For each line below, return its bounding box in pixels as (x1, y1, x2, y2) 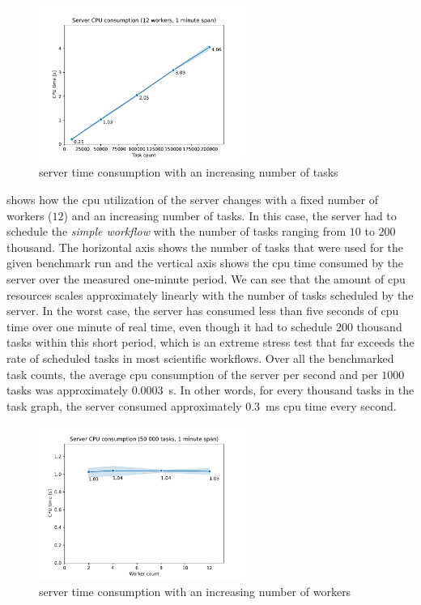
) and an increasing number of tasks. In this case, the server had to (63, 207, 397, 224)
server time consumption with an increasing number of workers (39, 582, 351, 599)
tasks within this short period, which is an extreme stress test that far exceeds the (6, 334, 415, 351)
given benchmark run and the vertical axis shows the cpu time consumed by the (6, 254, 404, 271)
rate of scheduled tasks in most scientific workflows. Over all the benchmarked (6, 349, 394, 366)
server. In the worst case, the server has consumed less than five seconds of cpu (6, 302, 399, 319)
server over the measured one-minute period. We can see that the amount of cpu (6, 270, 406, 287)
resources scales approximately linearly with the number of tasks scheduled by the (6, 286, 414, 303)
